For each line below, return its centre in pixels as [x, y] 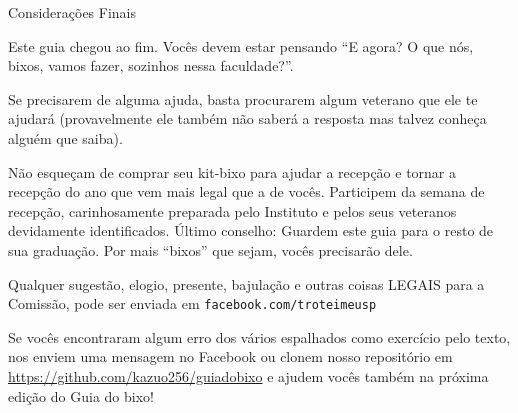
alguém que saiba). [65, 137]
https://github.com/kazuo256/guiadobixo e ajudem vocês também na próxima [248, 375]
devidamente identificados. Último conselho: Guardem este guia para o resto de [251, 230]
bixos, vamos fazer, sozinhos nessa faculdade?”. [151, 65]
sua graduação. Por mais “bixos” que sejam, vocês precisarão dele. [210, 249]
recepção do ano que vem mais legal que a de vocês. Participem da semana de [246, 191]
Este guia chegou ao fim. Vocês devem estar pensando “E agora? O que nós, [241, 45]
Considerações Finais [72, 12]
